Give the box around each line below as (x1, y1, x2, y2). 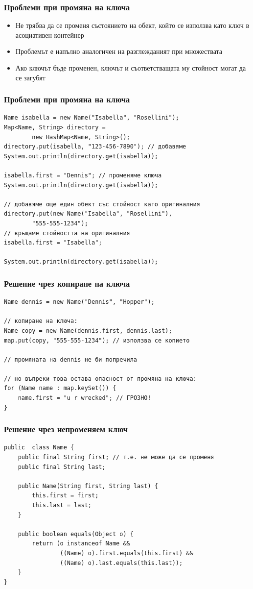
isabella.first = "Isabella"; (4, 239, 102, 246)
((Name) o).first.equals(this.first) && (60, 550, 193, 557)
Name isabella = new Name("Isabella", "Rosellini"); (4, 114, 179, 122)
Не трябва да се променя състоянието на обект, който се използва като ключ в (15, 20, 250, 30)
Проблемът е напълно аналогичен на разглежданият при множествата (15, 46, 223, 56)
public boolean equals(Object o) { (18, 530, 134, 538)
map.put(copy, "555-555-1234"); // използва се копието (4, 337, 190, 344)
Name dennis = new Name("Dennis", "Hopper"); (4, 298, 155, 306)
